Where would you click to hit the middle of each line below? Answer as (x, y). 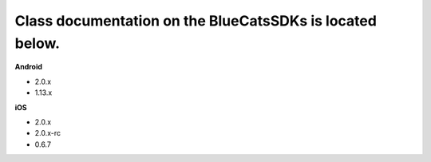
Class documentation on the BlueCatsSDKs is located (196, 21)
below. (37, 43)
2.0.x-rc (48, 133)
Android (29, 67)
